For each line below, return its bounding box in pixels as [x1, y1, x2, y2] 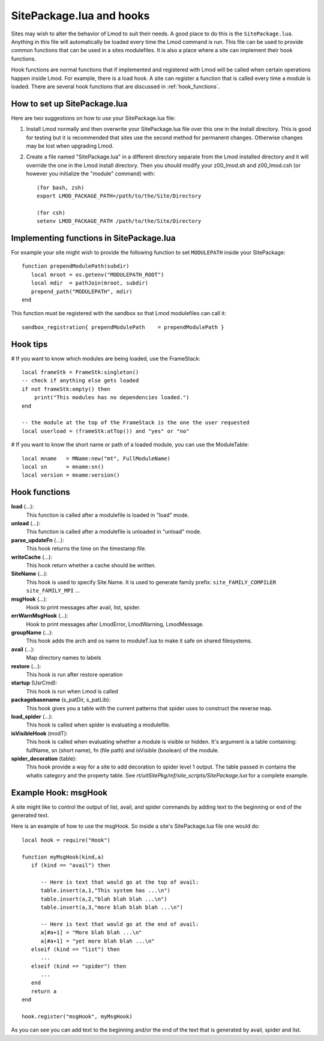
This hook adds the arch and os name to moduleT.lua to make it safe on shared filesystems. [26, 637, 253, 645]
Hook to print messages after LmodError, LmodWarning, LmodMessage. [26, 620, 204, 627]
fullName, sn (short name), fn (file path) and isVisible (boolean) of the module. [26, 746, 219, 753]
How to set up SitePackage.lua [11, 98, 128, 109]
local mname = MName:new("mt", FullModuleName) [22, 455, 171, 462]
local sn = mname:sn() [22, 463, 104, 470]
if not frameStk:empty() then [22, 385, 111, 393]
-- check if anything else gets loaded [22, 377, 139, 384]
